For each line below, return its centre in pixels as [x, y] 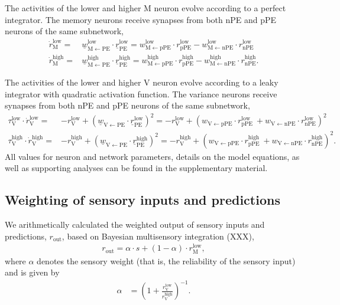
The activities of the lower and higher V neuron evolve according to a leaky [142, 82]
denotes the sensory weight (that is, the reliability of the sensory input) [166, 260]
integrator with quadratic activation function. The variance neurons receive [141, 94]
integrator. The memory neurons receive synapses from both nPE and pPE [141, 19]
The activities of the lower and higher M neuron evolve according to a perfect [145, 8]
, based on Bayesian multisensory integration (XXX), [158, 236]
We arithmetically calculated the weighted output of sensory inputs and [135, 224]
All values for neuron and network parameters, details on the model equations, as [152, 156]
